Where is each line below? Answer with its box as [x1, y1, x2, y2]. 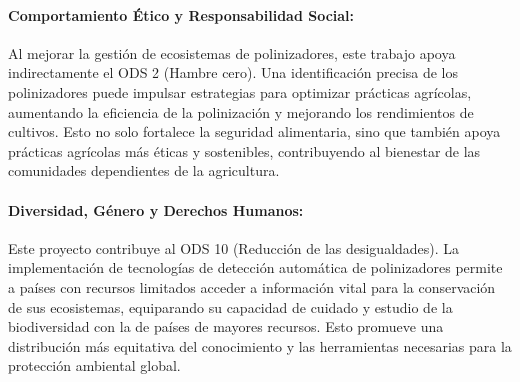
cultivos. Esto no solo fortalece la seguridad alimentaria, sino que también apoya [8, 121, 501, 142]
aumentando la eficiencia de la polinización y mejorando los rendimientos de [8, 101, 474, 122]
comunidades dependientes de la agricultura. [8, 160, 280, 181]
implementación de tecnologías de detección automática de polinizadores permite [8, 257, 503, 278]
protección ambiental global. [8, 355, 181, 376]
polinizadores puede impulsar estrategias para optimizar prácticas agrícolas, [8, 81, 472, 102]
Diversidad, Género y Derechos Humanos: [8, 199, 304, 220]
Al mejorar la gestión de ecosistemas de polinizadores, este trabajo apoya [8, 42, 456, 63]
